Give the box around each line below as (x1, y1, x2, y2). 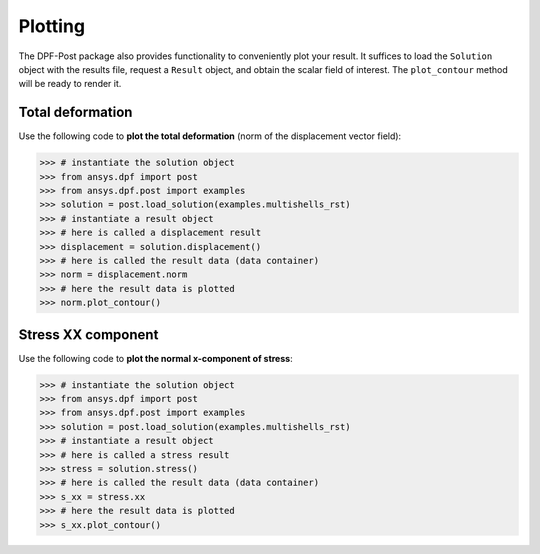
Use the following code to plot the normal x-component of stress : (18, 352, 294, 364)
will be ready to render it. (18, 78, 122, 90)
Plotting (18, 15, 85, 37)
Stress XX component (18, 326, 159, 343)
